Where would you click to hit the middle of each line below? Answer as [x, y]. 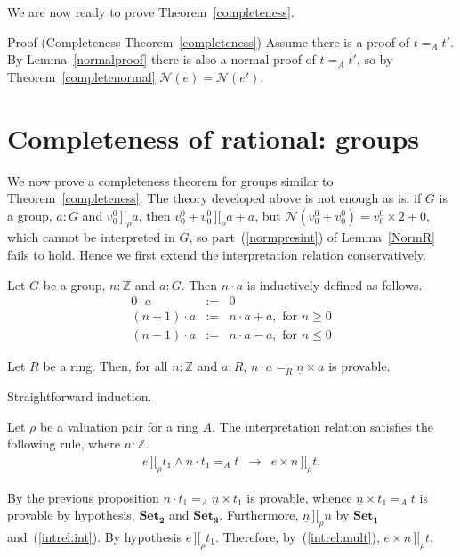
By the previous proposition [83, 497]
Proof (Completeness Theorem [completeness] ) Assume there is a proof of [208, 41]
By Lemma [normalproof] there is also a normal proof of [161, 59]
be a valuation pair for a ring [119, 426]
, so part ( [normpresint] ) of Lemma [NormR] [312, 237]
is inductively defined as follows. [335, 284]
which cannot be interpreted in [91, 237]
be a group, [74, 284]
